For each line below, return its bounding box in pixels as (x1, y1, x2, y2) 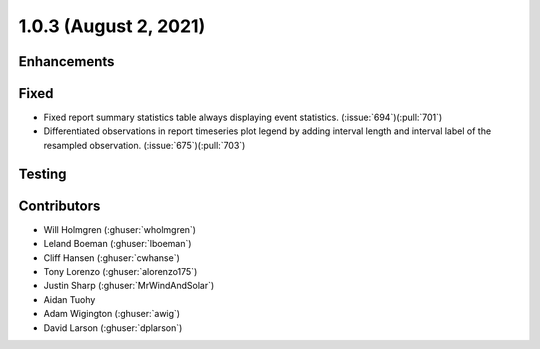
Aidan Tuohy (43, 293, 96, 305)
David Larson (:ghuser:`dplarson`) (43, 321, 183, 334)
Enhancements (18, 53, 115, 70)
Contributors (18, 197, 101, 214)
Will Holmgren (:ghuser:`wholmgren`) (43, 223, 197, 235)
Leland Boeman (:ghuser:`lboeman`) (43, 238, 192, 250)
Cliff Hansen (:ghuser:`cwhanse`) (43, 251, 180, 264)
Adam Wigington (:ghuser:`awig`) (43, 308, 180, 320)
